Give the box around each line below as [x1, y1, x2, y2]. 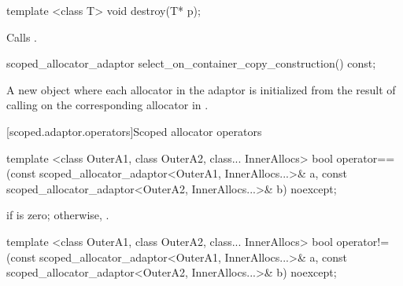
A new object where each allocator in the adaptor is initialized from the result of [6, 81, 396, 97]
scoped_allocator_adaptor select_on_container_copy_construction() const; [6, 55, 376, 71]
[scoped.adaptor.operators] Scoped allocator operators [6, 123, 262, 139]
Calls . [6, 28, 37, 45]
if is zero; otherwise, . [6, 207, 109, 223]
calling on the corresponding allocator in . [6, 97, 209, 113]
